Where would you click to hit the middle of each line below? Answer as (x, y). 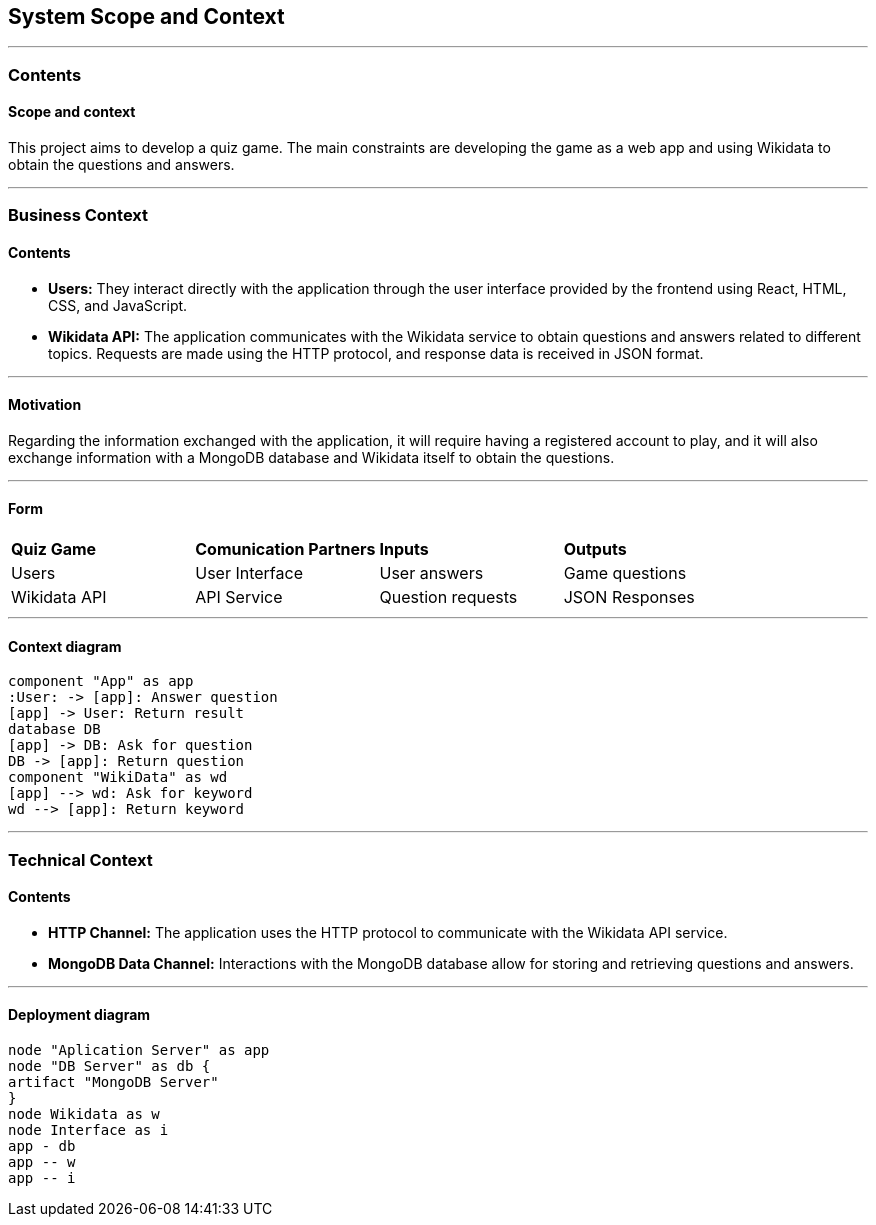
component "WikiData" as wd (118, 777)
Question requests (448, 597)
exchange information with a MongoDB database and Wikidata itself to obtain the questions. (311, 457)
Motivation (45, 405)
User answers (431, 573)
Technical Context (80, 859)
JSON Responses (629, 597)
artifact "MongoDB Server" (113, 1082)
